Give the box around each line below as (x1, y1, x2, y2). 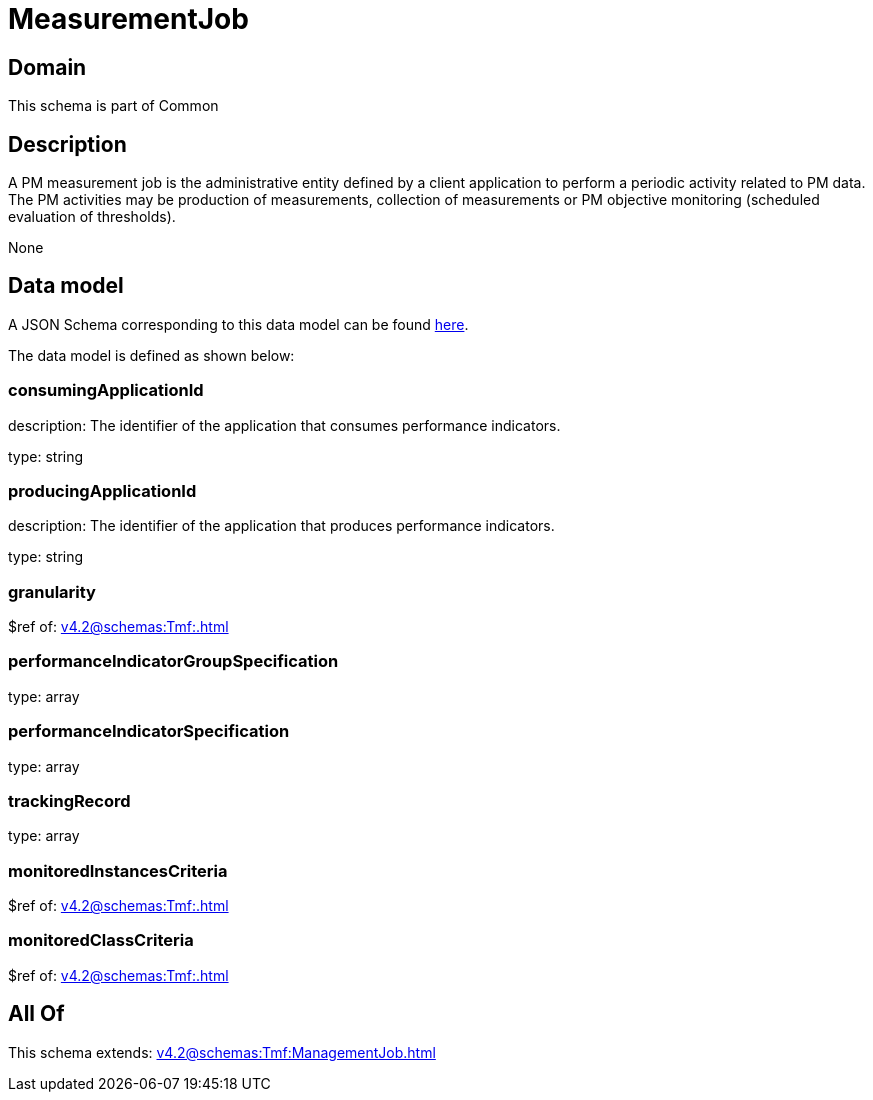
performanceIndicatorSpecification (8, 721, 290, 742)
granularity (8, 581, 96, 602)
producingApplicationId (8, 480, 197, 501)
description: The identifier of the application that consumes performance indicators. (8, 416, 561, 434)
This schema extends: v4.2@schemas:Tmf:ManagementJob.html (8, 1043, 436, 1061)
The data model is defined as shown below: (8, 346, 295, 364)
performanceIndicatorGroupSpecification (8, 651, 339, 672)
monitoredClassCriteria (8, 930, 194, 951)
